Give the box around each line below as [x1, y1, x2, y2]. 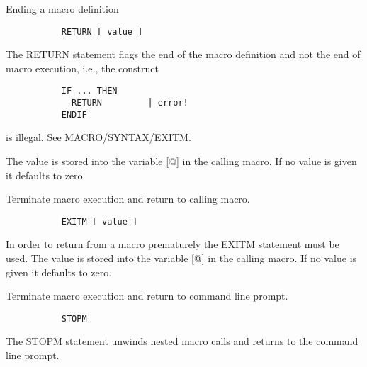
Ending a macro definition [6, 1, 119, 16]
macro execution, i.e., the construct [6, 60, 159, 75]
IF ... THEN [61, 86, 118, 96]
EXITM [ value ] [61, 216, 138, 227]
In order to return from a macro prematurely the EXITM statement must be [6, 237, 339, 252]
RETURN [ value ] [61, 26, 143, 37]
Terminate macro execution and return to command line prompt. [6, 288, 288, 303]
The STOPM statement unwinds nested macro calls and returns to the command [6, 334, 358, 349]
